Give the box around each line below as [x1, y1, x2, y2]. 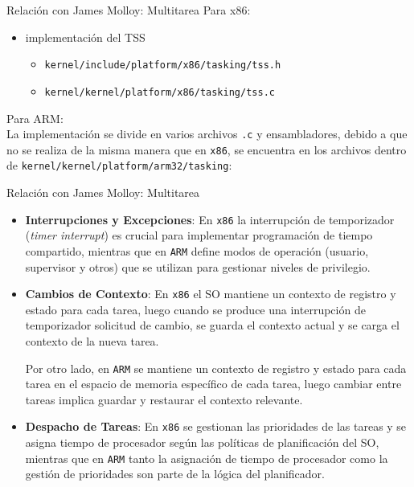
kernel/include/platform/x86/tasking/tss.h [44, 59, 281, 72]
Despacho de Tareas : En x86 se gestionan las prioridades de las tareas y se [25, 418, 407, 435]
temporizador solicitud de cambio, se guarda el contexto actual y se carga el [25, 317, 400, 334]
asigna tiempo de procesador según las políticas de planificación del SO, [25, 434, 379, 451]
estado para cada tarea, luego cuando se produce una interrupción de [25, 301, 366, 317]
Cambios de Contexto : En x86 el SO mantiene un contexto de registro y [25, 285, 396, 302]
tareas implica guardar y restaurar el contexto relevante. [25, 391, 303, 407]
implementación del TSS [25, 28, 146, 45]
